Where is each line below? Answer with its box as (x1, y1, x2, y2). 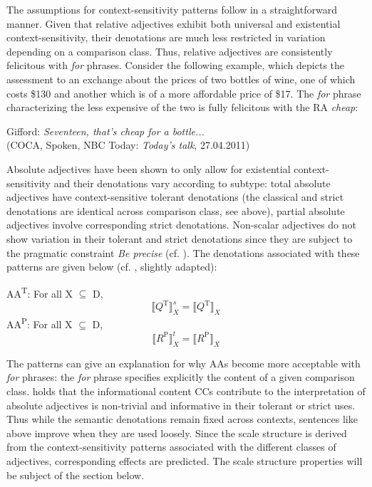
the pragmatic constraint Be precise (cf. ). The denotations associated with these (6, 245, 360, 260)
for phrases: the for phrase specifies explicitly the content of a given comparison (6, 370, 355, 384)
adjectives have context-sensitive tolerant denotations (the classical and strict (6, 189, 344, 204)
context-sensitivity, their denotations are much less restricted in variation (6, 30, 326, 45)
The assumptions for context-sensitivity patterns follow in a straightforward (6, 2, 337, 16)
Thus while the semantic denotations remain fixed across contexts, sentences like (6, 412, 358, 426)
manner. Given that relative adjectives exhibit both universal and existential (6, 16, 341, 31)
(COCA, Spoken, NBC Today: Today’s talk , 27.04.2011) (6, 137, 250, 152)
